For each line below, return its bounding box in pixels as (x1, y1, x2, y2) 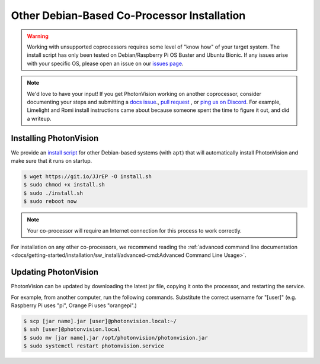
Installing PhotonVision (11, 133, 99, 143)
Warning (27, 33, 49, 40)
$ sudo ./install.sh (23, 189, 83, 197)
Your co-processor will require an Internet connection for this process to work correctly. (27, 227, 242, 234)
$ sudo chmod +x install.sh (23, 181, 105, 188)
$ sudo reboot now (23, 198, 77, 205)
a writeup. (27, 115, 52, 122)
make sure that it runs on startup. (11, 157, 92, 164)
